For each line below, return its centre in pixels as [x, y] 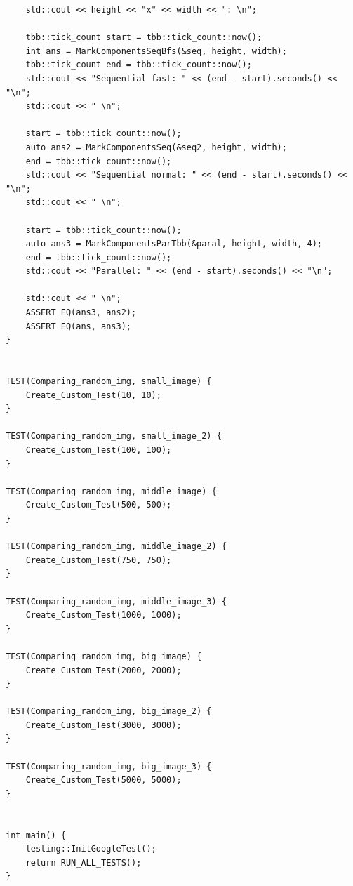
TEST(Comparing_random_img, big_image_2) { [109, 712]
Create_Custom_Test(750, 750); [99, 560]
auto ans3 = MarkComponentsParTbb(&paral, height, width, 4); [174, 244]
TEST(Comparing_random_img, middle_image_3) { [116, 601]
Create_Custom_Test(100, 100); [99, 450]
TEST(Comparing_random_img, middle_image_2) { [116, 547]
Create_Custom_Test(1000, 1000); [104, 615]
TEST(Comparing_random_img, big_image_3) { [109, 766]
